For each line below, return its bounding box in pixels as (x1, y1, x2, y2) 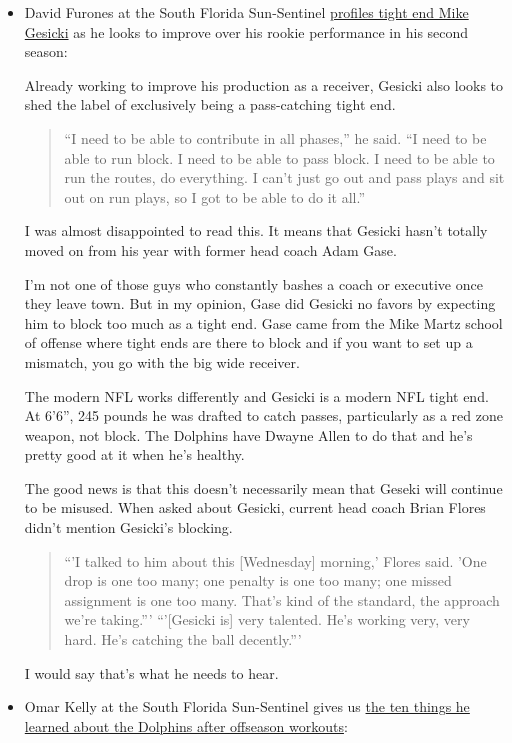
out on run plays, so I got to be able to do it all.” (64, 186, 366, 207)
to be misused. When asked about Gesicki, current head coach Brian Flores (24, 497, 486, 518)
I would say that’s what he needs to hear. (24, 662, 279, 683)
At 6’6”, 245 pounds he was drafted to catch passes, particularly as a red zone (24, 405, 503, 426)
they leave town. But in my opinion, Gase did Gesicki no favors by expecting (24, 293, 496, 314)
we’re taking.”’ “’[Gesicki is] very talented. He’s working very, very (64, 609, 470, 630)
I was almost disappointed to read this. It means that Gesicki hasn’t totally (24, 220, 488, 241)
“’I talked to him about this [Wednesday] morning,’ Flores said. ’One (64, 550, 487, 571)
